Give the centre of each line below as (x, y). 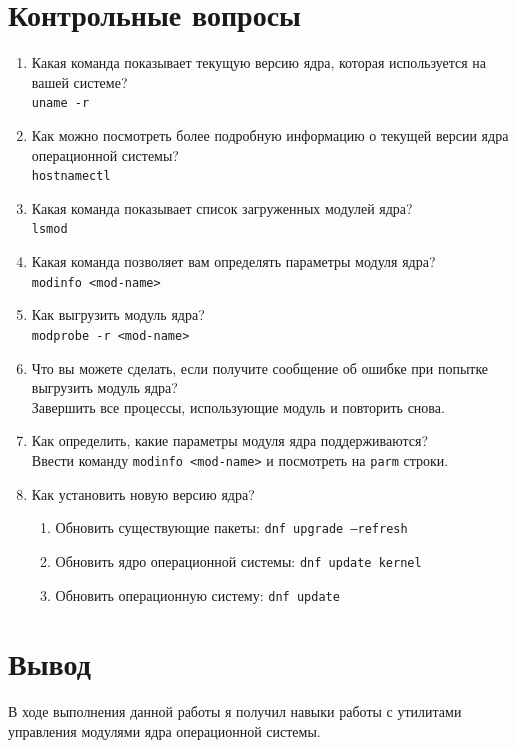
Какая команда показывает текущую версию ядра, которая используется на (259, 62)
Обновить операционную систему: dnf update (197, 594)
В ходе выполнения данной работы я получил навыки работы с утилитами (235, 711)
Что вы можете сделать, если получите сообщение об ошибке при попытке (260, 367)
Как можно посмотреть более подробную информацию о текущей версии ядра (270, 134)
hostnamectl (71, 176)
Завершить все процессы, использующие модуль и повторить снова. (238, 406)
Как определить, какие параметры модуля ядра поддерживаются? (230, 440)
